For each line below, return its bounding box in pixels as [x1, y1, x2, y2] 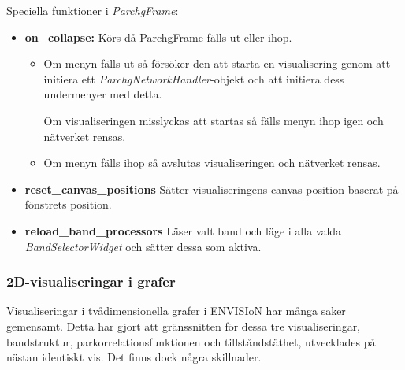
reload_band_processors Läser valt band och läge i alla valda [24, 222, 342, 239]
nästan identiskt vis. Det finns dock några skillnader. [6, 349, 262, 365]
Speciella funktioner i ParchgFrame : [6, 2, 179, 18]
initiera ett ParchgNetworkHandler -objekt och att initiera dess [43, 70, 344, 87]
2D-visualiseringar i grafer [6, 272, 176, 291]
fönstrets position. [24, 196, 112, 213]
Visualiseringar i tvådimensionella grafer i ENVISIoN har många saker [6, 302, 346, 319]
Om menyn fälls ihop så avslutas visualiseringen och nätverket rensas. [43, 154, 381, 171]
